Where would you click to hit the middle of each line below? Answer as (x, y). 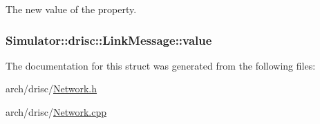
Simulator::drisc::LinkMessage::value (109, 40)
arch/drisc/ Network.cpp (56, 112)
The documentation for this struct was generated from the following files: (161, 65)
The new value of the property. (71, 9)
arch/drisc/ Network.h (51, 89)
